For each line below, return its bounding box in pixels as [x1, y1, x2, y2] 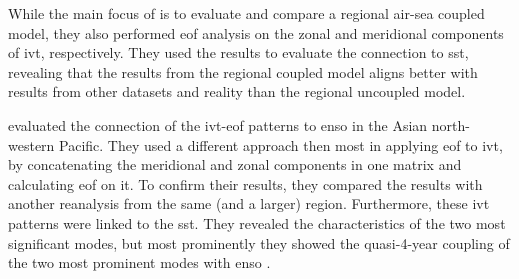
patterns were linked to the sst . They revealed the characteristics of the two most [8, 212, 506, 233]
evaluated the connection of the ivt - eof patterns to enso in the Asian [8, 114, 428, 135]
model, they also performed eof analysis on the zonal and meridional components [8, 22, 504, 43]
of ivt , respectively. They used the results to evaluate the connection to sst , [8, 42, 469, 63]
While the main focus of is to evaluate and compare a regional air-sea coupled [8, 3, 485, 23]
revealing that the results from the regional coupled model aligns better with [8, 61, 478, 82]
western [8, 134, 55, 155]
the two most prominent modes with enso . [8, 252, 271, 273]
